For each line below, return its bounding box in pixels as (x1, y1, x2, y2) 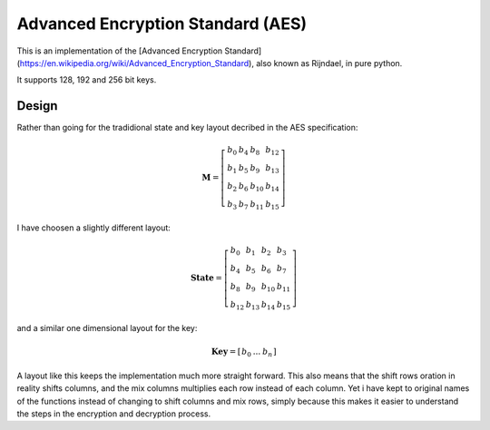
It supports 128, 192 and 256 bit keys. (16, 74, 157, 85)
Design (16, 98, 58, 113)
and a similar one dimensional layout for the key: (16, 323, 198, 334)
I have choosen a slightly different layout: (16, 222, 171, 233)
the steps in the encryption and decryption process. (16, 408, 211, 419)
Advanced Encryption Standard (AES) (16, 14, 308, 34)
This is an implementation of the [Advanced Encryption (16, 45, 223, 56)
